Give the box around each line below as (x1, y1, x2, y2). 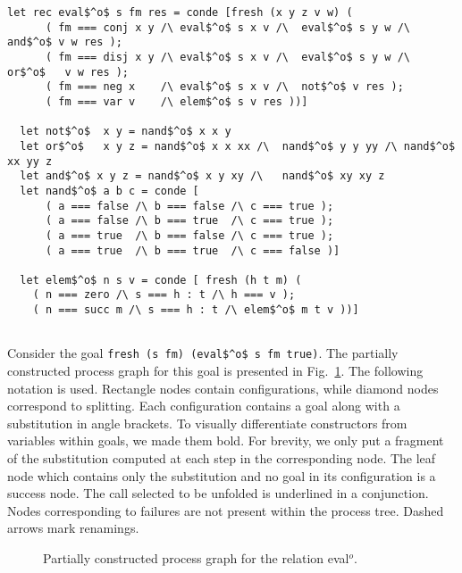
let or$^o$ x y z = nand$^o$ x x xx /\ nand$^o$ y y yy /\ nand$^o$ (20, 139, 456, 153)
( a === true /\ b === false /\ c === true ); (45, 228, 334, 242)
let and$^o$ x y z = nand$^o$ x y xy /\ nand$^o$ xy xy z (20, 170, 385, 183)
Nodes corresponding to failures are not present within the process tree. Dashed (7, 501, 444, 519)
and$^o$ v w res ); (7, 36, 122, 49)
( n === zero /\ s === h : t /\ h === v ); (32, 288, 296, 302)
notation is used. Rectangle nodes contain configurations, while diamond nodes (7, 378, 439, 397)
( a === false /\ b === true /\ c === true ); (45, 214, 334, 228)
